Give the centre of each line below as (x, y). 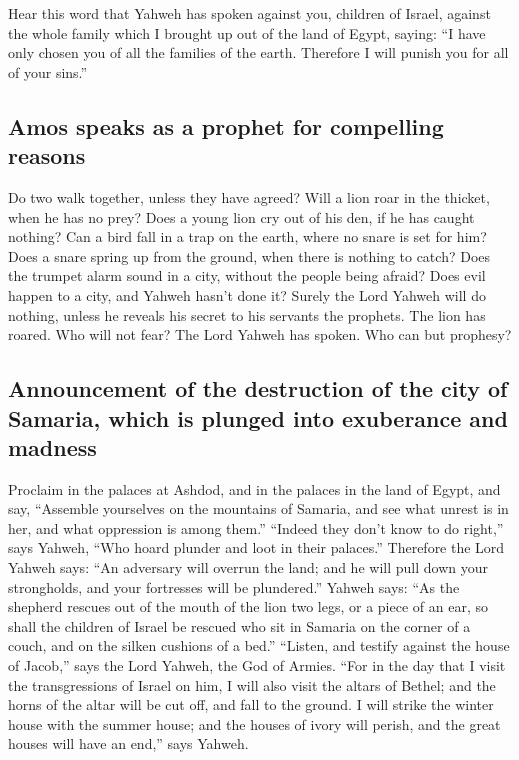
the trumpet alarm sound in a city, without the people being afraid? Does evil (247, 275)
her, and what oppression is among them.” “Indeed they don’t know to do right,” (256, 527)
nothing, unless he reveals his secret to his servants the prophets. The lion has (247, 314)
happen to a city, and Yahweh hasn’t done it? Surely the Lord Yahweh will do (247, 294)
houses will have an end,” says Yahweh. (128, 743)
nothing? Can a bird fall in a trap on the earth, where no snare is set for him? (247, 236)
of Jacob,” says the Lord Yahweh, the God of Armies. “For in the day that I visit (257, 665)
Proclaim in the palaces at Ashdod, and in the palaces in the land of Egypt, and (254, 488)
